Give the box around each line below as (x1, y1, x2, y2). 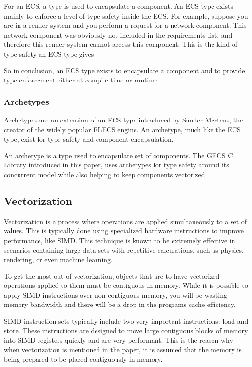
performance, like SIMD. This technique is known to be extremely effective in (4, 235, 235, 245)
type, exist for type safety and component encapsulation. (4, 134, 174, 144)
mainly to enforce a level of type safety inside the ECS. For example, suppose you (4, 10, 248, 20)
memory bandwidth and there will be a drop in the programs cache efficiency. (4, 299, 236, 309)
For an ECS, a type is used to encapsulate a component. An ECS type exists (4, 1, 233, 11)
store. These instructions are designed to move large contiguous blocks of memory (4, 325, 248, 335)
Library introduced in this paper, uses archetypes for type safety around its (4, 160, 229, 170)
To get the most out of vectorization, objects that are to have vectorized (4, 270, 220, 281)
